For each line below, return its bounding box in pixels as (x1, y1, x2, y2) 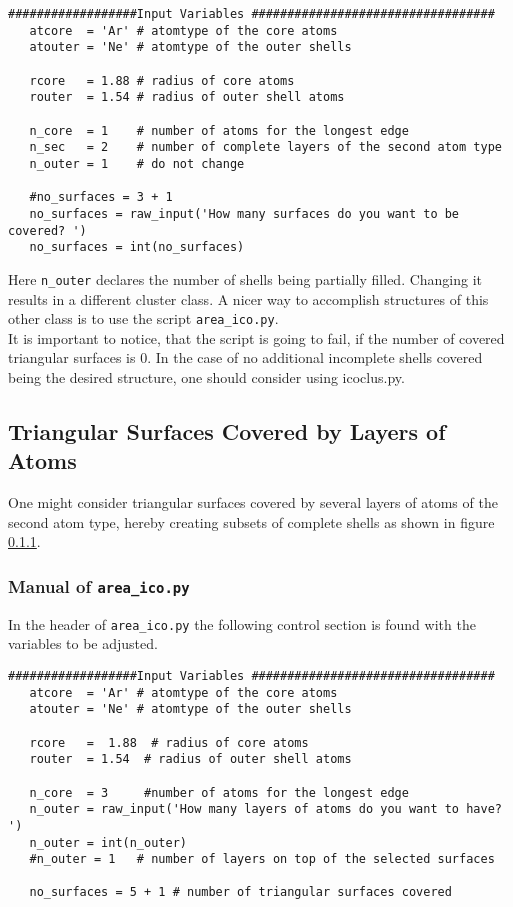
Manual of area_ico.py (8, 573, 190, 598)
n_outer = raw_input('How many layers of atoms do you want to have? (29, 802, 502, 817)
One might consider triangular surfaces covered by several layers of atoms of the (8, 492, 498, 513)
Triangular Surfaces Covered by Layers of (8, 415, 446, 446)
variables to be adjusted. (8, 633, 158, 654)
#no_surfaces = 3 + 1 (29, 190, 173, 205)
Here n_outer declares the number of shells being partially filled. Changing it (8, 268, 483, 289)
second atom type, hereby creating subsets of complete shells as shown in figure (8, 511, 495, 532)
